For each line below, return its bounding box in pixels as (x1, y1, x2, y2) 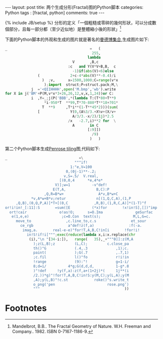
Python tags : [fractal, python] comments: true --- (5, 10, 105, 16)
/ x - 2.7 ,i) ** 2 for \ (67, 118, 116, 123)
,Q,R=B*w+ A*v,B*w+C (44, 192, 118, 197)
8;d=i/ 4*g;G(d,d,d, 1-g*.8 (33, 264, 130, 269)
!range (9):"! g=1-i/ (33, 259, 130, 264)
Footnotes (5, 303, 47, 314)
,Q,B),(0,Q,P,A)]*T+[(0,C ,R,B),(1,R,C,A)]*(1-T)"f (16, 201, 147, 205)
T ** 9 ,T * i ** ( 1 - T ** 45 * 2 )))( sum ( (42, 105, 118, 110)
